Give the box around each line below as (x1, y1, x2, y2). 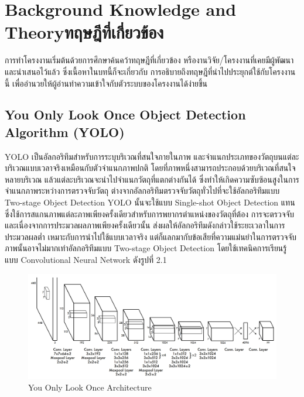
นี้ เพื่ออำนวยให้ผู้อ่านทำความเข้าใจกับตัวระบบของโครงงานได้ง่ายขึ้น (5, 77, 208, 89)
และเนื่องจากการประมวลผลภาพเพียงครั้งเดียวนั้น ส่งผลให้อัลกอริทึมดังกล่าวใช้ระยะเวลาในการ (5, 219, 285, 231)
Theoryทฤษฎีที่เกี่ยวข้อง (5, 20, 164, 44)
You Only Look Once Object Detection (5, 105, 246, 124)
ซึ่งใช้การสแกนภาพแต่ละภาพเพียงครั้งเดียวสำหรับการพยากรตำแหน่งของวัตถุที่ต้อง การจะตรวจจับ (5, 207, 295, 220)
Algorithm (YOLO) (5, 122, 125, 141)
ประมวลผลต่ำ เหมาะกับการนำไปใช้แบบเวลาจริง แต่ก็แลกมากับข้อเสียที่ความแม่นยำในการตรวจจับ (5, 230, 297, 242)
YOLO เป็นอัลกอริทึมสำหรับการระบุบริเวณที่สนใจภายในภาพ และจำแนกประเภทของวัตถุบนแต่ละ (5, 150, 299, 162)
